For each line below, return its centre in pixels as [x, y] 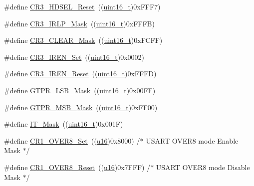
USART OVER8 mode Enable [192, 140]
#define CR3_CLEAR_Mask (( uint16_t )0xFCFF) [83, 40]
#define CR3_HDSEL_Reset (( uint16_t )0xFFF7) [82, 6]
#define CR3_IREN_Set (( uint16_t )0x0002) [74, 57]
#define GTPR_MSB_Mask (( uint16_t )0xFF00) [81, 107]
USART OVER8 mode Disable [203, 167]
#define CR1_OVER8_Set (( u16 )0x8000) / [72, 140]
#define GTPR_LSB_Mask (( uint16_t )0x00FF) [80, 90]
